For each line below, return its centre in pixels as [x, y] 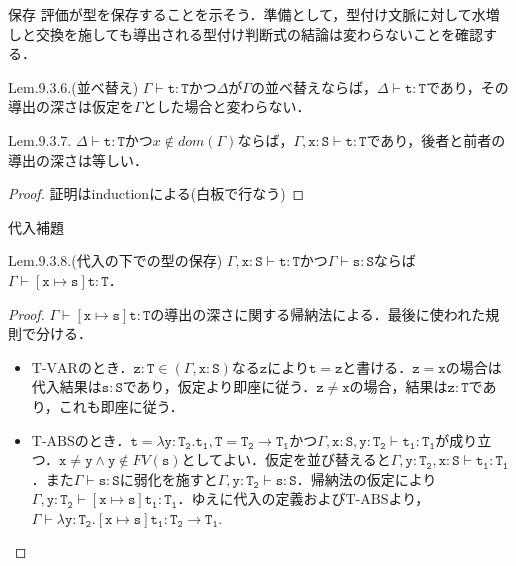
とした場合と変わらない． [226, 106]
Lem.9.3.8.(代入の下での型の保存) [115, 260]
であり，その [467, 86]
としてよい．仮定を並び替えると [286, 459]
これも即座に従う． [121, 405]
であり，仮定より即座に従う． [219, 386]
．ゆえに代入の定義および [261, 498]
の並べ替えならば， [313, 86]
